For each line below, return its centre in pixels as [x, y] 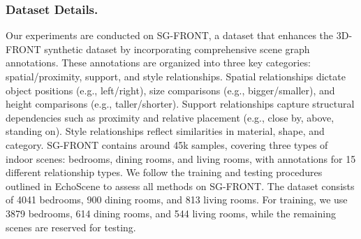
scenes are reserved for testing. [71, 227]
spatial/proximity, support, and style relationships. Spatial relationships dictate [176, 76]
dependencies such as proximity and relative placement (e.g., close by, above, [170, 117]
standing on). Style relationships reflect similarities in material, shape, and [165, 131]
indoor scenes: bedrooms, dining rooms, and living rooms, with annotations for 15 [181, 158]
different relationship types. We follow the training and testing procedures [164, 172]
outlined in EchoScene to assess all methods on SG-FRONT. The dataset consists [180, 186]
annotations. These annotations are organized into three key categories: [158, 63]
